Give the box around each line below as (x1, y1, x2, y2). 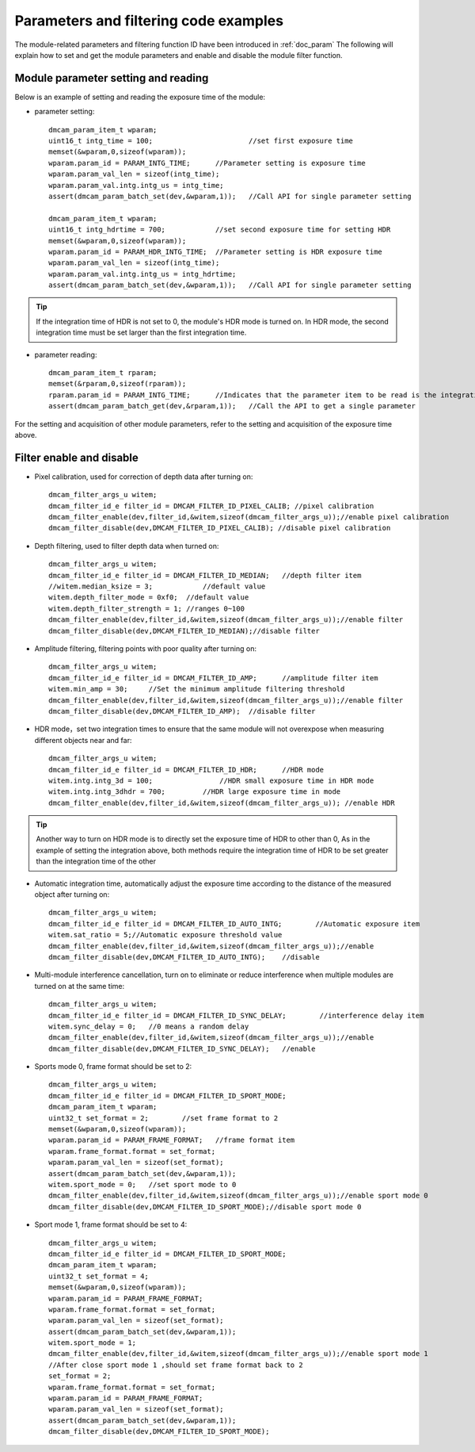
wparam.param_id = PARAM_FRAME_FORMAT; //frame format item (48, 1136, 295, 1145)
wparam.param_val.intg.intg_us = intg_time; (48, 181, 225, 190)
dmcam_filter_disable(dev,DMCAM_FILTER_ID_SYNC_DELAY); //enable (48, 1044, 316, 1053)
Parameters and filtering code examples (14, 12, 284, 29)
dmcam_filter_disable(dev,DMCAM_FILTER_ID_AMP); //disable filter (48, 707, 316, 715)
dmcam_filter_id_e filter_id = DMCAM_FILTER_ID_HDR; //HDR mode (48, 765, 325, 774)
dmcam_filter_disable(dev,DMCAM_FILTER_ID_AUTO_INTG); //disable (48, 952, 320, 961)
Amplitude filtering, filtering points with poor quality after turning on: (34, 643, 257, 653)
